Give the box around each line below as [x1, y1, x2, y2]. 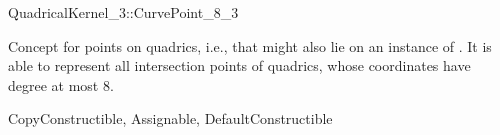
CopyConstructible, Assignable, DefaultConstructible [8, 108, 333, 129]
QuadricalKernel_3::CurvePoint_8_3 [8, 2, 239, 22]
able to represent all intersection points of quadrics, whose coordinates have [8, 55, 471, 76]
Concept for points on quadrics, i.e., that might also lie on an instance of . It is [8, 35, 492, 56]
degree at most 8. [8, 74, 114, 95]
